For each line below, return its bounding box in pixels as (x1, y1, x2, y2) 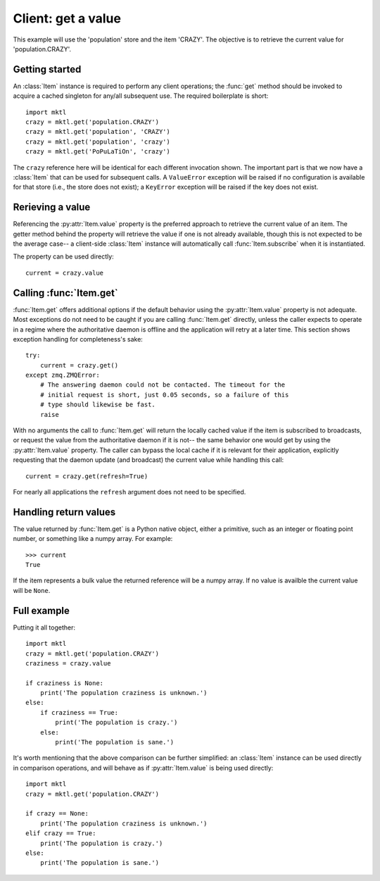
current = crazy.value (25, 268, 104, 277)
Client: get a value (13, 11, 121, 26)
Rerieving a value (13, 201, 91, 213)
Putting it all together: (13, 623, 75, 632)
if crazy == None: (25, 810, 89, 818)
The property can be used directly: (13, 252, 114, 261)
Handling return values (13, 506, 116, 518)
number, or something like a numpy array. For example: (13, 535, 173, 543)
